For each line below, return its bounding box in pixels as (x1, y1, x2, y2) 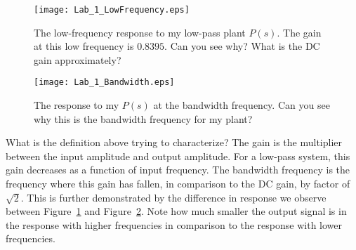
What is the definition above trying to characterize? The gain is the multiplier (6, 135, 343, 150)
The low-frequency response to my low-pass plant (34, 25, 246, 39)
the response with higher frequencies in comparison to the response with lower (6, 217, 343, 232)
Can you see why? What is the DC (170, 39, 320, 53)
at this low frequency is (34, 39, 134, 53)
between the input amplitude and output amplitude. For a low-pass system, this (6, 148, 350, 163)
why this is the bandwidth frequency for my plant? (34, 111, 253, 126)
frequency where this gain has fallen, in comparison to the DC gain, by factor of (6, 176, 350, 191)
